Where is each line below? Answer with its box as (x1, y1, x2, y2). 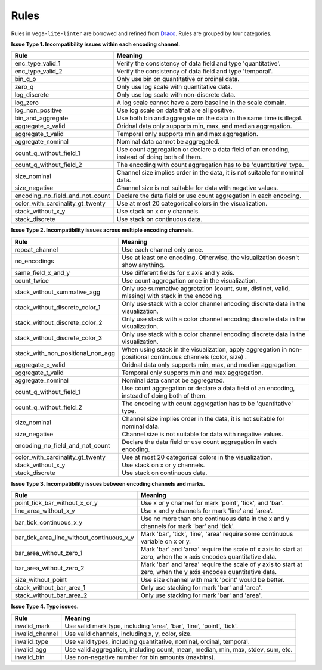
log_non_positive (14, 106, 63, 114)
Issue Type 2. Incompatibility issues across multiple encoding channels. (11, 227, 194, 234)
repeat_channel (14, 245, 58, 253)
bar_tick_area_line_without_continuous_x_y (14, 533, 134, 542)
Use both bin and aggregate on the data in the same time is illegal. (116, 114, 303, 122)
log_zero (14, 98, 39, 107)
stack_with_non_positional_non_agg (14, 349, 116, 357)
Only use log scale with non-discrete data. (116, 91, 236, 99)
